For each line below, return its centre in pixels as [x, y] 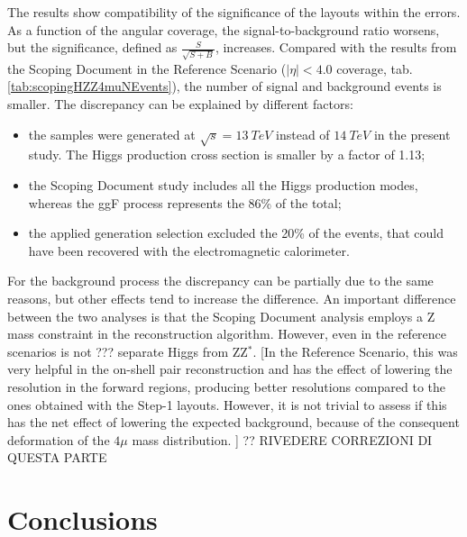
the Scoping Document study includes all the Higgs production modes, [223, 185]
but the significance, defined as [92, 47]
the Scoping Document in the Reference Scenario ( [147, 68]
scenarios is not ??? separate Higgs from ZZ [128, 351]
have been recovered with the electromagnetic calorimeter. [189, 250]
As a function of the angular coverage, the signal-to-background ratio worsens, [224, 29]
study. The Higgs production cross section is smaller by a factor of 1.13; [227, 155]
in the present [412, 134]
